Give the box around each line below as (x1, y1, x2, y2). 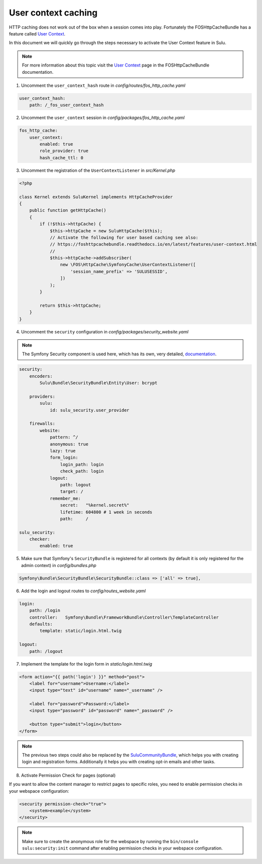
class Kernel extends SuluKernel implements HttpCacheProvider (19, 194, 173, 199)
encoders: (29, 373, 53, 379)
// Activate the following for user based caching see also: (49, 234, 198, 240)
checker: (29, 536, 50, 542)
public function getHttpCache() (29, 208, 107, 213)
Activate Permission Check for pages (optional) (21, 772, 116, 778)
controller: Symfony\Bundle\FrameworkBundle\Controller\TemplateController (29, 615, 219, 620)
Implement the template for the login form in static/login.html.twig (21, 661, 152, 667)
